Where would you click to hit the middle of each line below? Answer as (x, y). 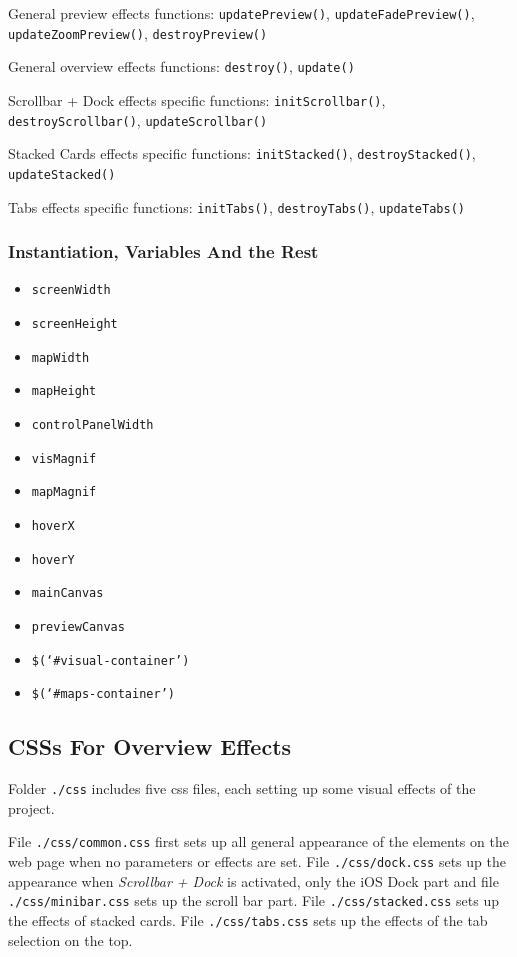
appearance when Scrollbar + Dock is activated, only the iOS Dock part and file (253, 880)
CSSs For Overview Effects (150, 746)
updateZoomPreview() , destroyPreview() (138, 32)
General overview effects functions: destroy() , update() (181, 66)
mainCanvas (67, 593)
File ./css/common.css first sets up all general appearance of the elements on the (258, 841)
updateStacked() (62, 174)
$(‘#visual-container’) (110, 660)
